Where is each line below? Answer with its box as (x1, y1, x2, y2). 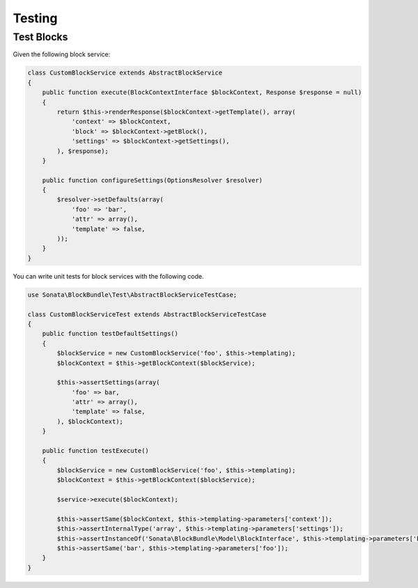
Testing (13, 10, 58, 26)
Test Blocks (13, 31, 68, 43)
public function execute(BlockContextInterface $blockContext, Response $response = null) (42, 88, 362, 97)
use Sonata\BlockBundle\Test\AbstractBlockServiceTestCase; (27, 291, 238, 299)
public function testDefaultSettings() (42, 330, 179, 338)
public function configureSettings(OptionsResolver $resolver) (42, 176, 263, 184)
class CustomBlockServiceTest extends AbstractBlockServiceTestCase (27, 310, 267, 318)
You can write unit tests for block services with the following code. (13, 272, 204, 280)
